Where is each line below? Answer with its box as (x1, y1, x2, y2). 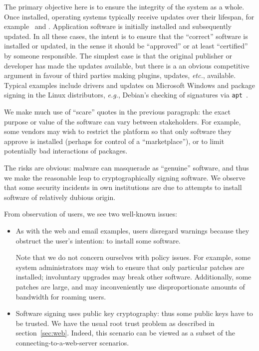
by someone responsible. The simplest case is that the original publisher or (4, 50, 232, 60)
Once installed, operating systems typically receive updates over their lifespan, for (4, 11, 255, 21)
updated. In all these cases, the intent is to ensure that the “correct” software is (4, 30, 248, 41)
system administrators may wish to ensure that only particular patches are (15, 261, 245, 272)
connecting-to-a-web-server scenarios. (15, 337, 129, 347)
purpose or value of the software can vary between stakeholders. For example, (4, 116, 241, 126)
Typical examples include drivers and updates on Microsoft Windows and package (4, 79, 255, 90)
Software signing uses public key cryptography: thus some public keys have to (15, 308, 253, 318)
